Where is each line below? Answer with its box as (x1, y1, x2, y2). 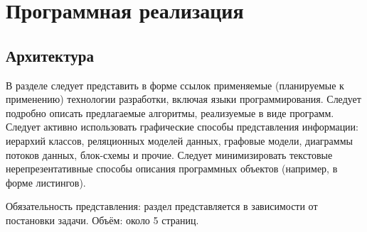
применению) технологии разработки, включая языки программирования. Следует (6, 92, 361, 106)
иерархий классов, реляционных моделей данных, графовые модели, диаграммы (6, 133, 353, 148)
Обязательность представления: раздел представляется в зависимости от (6, 199, 318, 214)
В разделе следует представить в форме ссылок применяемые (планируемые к (6, 77, 344, 92)
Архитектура (6, 44, 94, 66)
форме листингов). (6, 175, 86, 189)
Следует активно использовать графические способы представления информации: (6, 119, 358, 134)
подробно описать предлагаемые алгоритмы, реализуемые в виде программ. (6, 105, 334, 120)
